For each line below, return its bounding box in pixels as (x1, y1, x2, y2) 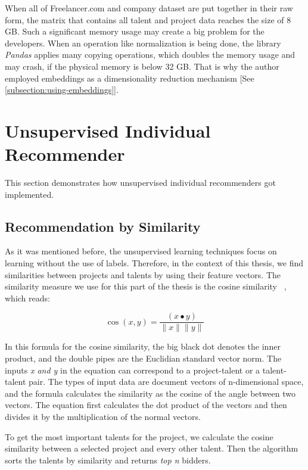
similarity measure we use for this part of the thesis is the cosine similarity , (5, 280, 287, 292)
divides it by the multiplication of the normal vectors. (5, 410, 201, 423)
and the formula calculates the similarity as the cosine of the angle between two (5, 387, 295, 399)
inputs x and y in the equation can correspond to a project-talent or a (5, 363, 260, 376)
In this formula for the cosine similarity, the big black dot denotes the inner (5, 340, 281, 353)
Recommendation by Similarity (5, 217, 201, 235)
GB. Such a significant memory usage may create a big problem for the (5, 25, 265, 38)
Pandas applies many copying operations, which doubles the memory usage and (5, 48, 295, 61)
